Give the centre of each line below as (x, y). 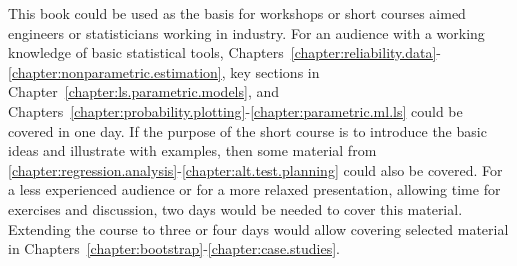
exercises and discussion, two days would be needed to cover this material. (235, 208)
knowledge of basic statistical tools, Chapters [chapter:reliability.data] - (224, 52)
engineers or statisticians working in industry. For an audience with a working (246, 32)
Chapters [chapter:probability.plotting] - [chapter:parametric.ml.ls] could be (235, 110)
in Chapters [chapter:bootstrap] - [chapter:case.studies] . (174, 248)
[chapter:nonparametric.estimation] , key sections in (164, 71)
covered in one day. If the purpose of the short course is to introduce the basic (247, 130)
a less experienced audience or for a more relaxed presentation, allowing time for (254, 189)
